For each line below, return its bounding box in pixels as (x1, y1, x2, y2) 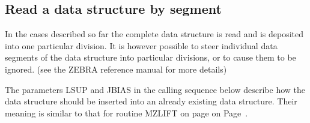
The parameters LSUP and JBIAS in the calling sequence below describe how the (5, 83, 306, 95)
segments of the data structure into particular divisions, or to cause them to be (5, 51, 296, 64)
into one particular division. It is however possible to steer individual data (5, 39, 278, 52)
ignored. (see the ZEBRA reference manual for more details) (5, 62, 227, 75)
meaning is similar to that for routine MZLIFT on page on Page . (5, 106, 248, 119)
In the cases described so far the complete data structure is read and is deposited (5, 28, 303, 40)
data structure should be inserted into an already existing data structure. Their (5, 95, 297, 107)
